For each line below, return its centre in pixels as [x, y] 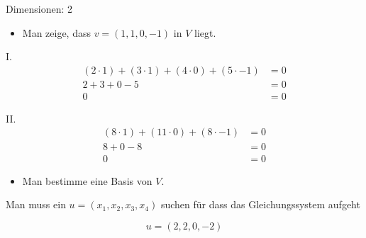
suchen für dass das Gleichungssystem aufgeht [260, 204]
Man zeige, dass [56, 32]
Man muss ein [36, 204]
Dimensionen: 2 [39, 8]
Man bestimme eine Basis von [87, 180]
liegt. [205, 32]
